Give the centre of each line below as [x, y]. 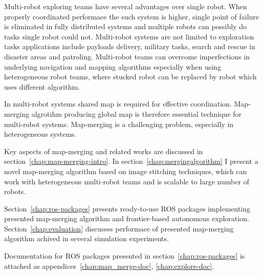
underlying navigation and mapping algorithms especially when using [113, 66]
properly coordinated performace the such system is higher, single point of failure [132, 16]
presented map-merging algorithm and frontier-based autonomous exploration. [127, 218]
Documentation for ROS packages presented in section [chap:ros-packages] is [125, 256]
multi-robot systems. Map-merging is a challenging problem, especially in [119, 124]
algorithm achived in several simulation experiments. [86, 238]
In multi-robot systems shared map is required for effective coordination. [118, 104]
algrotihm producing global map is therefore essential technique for [137, 113]
